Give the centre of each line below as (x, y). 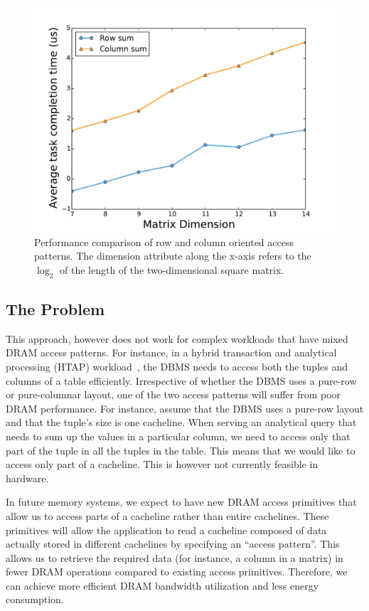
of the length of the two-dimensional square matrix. (172, 269)
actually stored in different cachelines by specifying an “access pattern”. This (173, 544)
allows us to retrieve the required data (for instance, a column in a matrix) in (175, 557)
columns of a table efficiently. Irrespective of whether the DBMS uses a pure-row (181, 380)
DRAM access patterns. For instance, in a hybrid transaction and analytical (171, 352)
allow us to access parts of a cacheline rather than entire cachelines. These (167, 515)
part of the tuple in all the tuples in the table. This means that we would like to (181, 450)
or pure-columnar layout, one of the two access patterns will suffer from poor (173, 394)
